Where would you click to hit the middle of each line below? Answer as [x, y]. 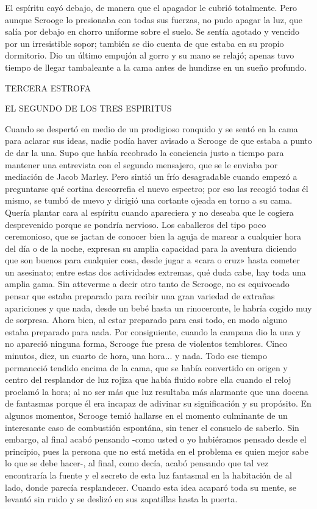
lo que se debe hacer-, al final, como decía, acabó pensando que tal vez [137, 463]
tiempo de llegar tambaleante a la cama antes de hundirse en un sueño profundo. [156, 67]
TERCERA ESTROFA [48, 87]
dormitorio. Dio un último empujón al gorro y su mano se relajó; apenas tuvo [150, 55]
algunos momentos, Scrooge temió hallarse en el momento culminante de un [146, 415]
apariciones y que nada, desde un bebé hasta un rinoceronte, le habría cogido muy [158, 308]
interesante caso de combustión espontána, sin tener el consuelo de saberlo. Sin [152, 427]
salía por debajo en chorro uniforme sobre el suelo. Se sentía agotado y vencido [152, 31]
